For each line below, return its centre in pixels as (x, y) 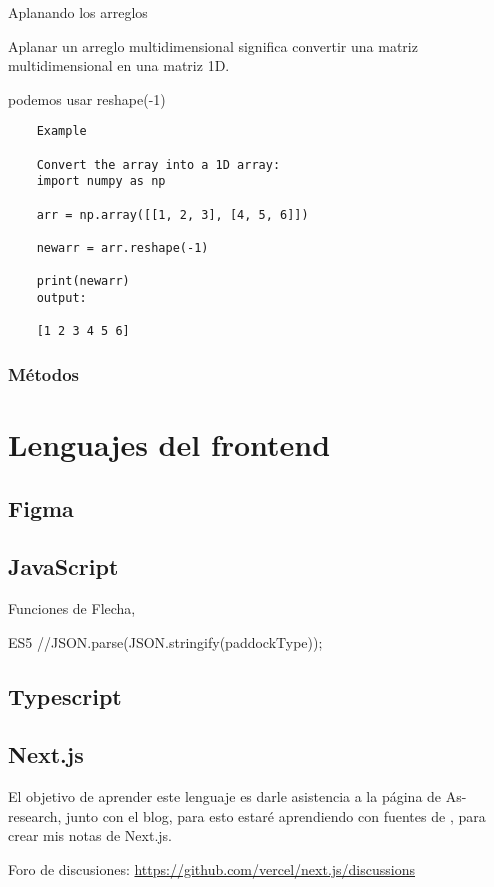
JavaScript (63, 566)
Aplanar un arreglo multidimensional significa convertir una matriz (213, 45)
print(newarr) (83, 281)
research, (35, 815)
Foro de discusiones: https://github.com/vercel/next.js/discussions (211, 869)
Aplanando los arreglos (78, 12)
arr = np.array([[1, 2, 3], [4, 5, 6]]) (172, 214)
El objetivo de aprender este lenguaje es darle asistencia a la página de (225, 796)
